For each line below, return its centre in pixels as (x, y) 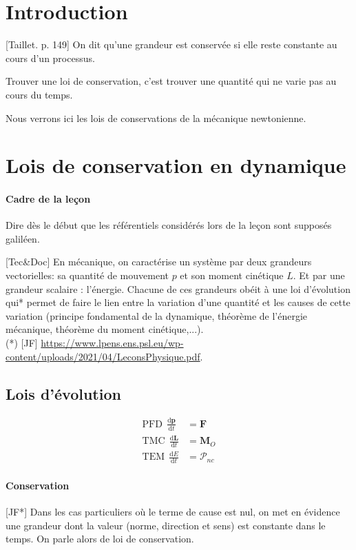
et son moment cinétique (232, 275)
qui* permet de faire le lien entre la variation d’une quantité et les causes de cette (178, 302)
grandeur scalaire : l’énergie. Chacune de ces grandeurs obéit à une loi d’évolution (178, 288)
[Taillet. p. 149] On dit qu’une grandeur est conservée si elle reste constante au (171, 44)
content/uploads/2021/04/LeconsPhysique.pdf (103, 356)
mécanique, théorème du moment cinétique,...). (105, 329)
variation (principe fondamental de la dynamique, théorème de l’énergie (157, 315)
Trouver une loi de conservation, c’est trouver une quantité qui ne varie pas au (171, 81)
